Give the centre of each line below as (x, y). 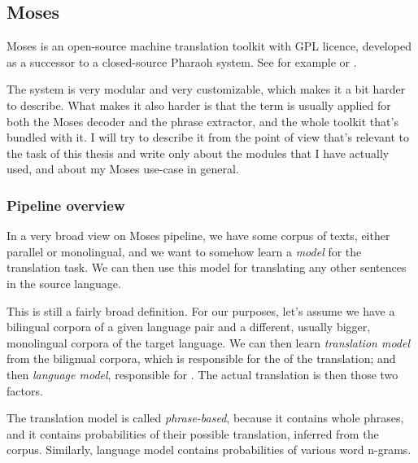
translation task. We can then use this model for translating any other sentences (207, 267)
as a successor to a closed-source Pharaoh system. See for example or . (182, 61)
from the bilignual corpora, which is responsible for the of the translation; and (201, 358)
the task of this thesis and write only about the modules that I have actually (198, 153)
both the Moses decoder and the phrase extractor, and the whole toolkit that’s (202, 121)
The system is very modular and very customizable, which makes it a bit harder (206, 89)
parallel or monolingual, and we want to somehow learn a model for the (184, 251)
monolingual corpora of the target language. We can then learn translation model (209, 342)
